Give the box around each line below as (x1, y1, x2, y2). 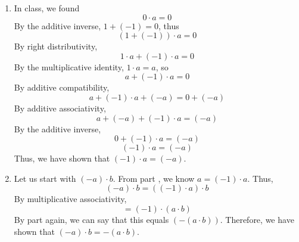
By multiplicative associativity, (14, 193, 127, 205)
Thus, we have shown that (14, 152, 110, 165)
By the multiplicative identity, (14, 60, 124, 73)
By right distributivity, (14, 40, 98, 52)
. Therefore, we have (220, 213, 294, 225)
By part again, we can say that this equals (14, 213, 169, 225)
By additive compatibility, (14, 81, 110, 94)
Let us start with (14, 172, 76, 184)
